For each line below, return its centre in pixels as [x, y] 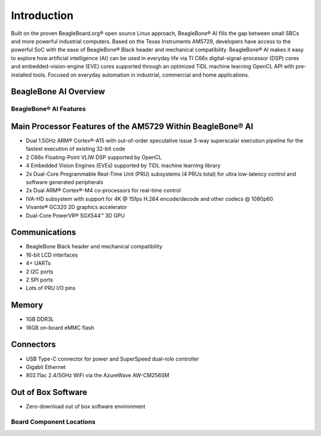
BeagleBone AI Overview [58, 92]
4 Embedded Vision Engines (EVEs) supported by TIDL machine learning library [123, 166]
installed [21, 75]
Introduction [42, 15]
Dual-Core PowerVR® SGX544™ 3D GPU [75, 215]
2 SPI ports [40, 280]
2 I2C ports [40, 271]
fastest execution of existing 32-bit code [75, 149]
